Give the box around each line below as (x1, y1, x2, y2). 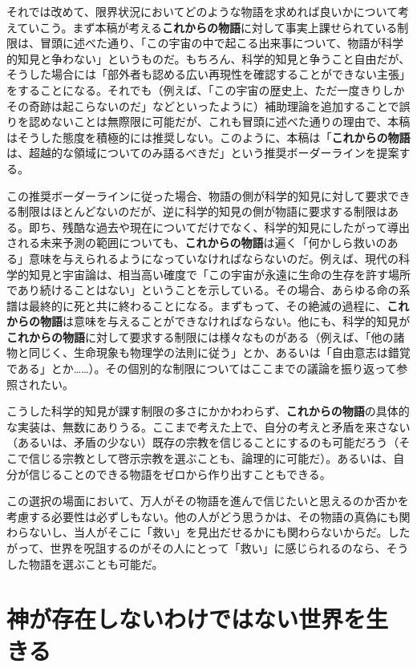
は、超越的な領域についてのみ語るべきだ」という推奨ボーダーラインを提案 (6, 144, 399, 161)
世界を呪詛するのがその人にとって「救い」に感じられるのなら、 (50, 540, 387, 556)
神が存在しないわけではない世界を (6, 602, 366, 635)
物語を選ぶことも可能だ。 (28, 555, 164, 572)
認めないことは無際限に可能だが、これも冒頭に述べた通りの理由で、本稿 (28, 113, 411, 130)
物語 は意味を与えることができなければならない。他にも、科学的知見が (39, 313, 411, 330)
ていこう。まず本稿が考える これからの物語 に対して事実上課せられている (17, 18, 398, 35)
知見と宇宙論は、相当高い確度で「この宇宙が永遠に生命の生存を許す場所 (28, 265, 411, 282)
